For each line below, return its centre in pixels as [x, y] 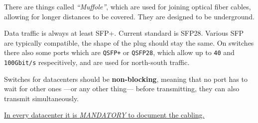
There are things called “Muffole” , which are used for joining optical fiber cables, [128, 6]
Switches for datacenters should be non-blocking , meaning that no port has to [126, 79]
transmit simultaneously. [42, 98]
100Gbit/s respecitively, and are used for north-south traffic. [97, 62]
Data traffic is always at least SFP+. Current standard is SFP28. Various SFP [124, 33]
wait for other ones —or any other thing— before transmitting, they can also [122, 89]
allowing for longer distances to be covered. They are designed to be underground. [129, 16]
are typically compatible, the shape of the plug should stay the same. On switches [129, 42]
